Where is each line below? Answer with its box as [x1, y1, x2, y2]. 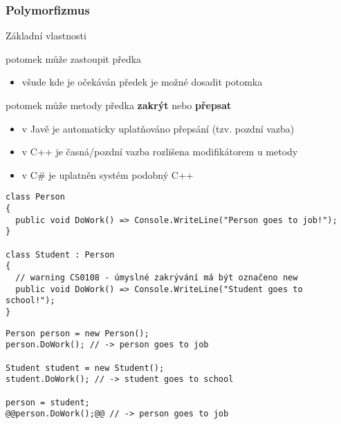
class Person [6, 192, 65, 202]
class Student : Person [6, 249, 115, 260]
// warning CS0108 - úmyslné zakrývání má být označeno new [15, 272, 298, 282]
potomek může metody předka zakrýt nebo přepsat [6, 98, 232, 112]
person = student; [6, 397, 90, 407]
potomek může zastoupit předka [6, 51, 142, 66]
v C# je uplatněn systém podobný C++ [21, 167, 194, 182]
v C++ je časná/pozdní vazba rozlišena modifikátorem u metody [21, 144, 298, 159]
